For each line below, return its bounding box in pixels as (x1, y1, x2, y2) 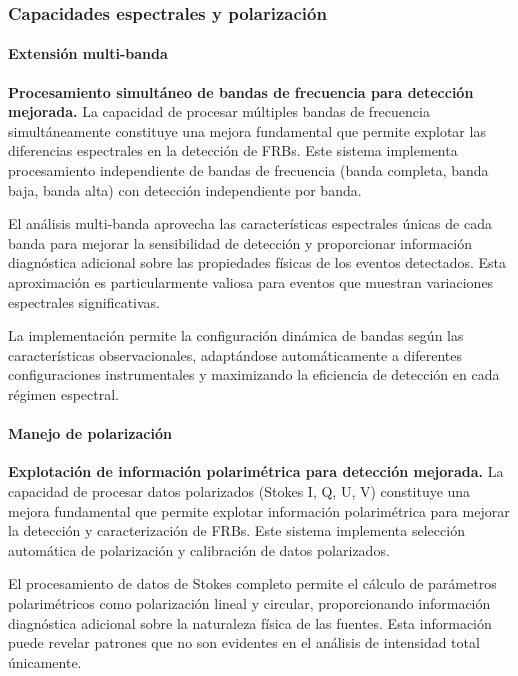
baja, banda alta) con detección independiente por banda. (8, 179, 362, 200)
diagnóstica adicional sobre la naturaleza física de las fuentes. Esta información (8, 612, 492, 633)
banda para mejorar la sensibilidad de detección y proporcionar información (8, 232, 473, 253)
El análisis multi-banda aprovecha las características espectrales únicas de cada (8, 213, 492, 234)
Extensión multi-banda (8, 43, 168, 64)
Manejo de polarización (8, 423, 172, 444)
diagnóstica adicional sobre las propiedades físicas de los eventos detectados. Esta (8, 252, 507, 273)
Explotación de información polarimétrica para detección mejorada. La (8, 461, 504, 482)
